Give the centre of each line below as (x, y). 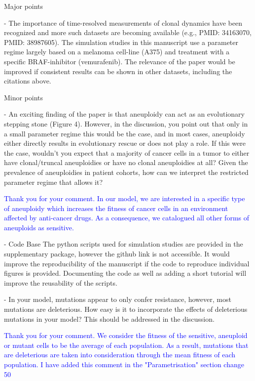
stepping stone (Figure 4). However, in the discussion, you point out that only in (126, 123)
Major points (24, 6)
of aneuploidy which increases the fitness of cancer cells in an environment (116, 208)
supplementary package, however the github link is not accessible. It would (117, 254)
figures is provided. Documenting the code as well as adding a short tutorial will (125, 273)
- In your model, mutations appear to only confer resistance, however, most (118, 299)
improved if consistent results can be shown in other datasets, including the (118, 71)
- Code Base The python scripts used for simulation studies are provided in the (124, 244)
